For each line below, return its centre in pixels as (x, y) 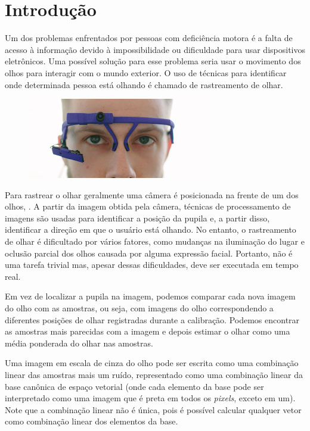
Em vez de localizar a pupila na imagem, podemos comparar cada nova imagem (150, 296)
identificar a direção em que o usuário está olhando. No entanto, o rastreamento (151, 229)
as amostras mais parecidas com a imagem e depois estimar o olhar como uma (148, 331)
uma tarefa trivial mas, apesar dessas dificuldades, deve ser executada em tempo (152, 265)
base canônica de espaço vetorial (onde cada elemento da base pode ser (134, 386)
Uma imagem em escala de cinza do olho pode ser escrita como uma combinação (152, 363)
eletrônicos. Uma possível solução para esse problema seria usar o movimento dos (153, 61)
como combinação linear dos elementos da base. (92, 421)
